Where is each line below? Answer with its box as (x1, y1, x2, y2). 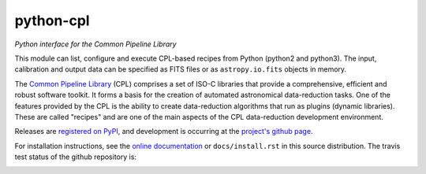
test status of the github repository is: (14, 152, 137, 161)
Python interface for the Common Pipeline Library (14, 39, 177, 49)
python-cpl (14, 12, 90, 29)
